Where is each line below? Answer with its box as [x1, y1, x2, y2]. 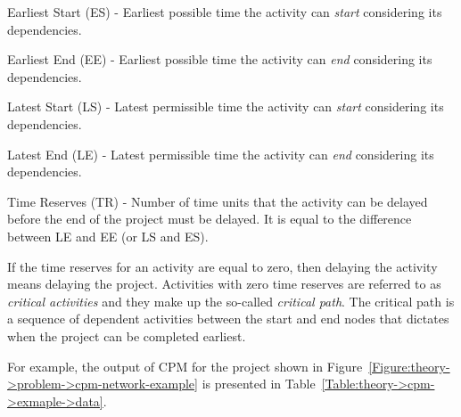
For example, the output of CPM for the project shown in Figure [7, 356, 363, 375]
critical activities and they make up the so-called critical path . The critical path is [7, 291, 455, 310]
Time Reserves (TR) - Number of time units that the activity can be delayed [7, 192, 428, 210]
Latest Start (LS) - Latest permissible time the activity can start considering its [7, 97, 444, 116]
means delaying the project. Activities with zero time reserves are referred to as [7, 274, 441, 293]
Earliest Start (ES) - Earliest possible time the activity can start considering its [7, 3, 442, 20]
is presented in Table [202, 374, 316, 393]
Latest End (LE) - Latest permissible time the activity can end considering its [7, 144, 434, 163]
